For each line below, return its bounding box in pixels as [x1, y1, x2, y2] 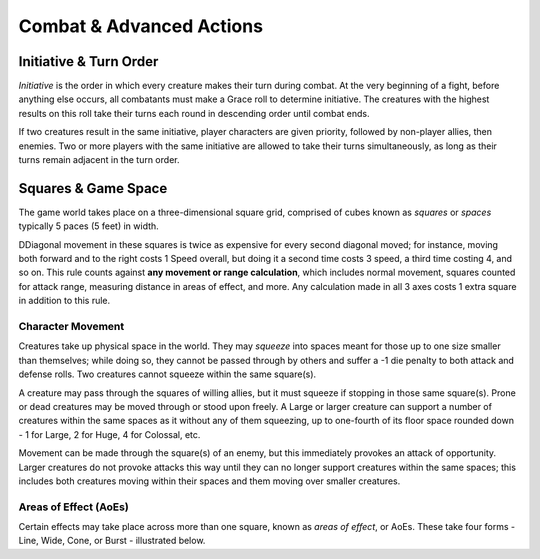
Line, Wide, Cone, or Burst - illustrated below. [18, 535, 206, 547]
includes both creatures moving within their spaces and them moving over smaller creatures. [18, 475, 401, 487]
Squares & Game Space [18, 180, 168, 197]
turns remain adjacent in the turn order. [18, 154, 180, 166]
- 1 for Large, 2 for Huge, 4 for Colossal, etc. [18, 428, 201, 440]
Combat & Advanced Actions [18, 15, 264, 37]
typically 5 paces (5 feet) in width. [18, 220, 159, 232]
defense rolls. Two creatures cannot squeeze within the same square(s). [18, 368, 317, 380]
